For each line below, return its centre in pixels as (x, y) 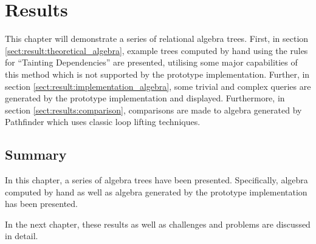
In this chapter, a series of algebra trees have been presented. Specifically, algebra (156, 180)
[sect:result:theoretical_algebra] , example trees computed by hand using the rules (156, 50)
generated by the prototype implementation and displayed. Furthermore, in (145, 98)
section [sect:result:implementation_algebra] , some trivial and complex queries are (158, 86)
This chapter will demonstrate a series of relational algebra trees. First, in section (157, 39)
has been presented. (41, 204)
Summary (36, 154)
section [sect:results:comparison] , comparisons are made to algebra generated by (153, 110)
